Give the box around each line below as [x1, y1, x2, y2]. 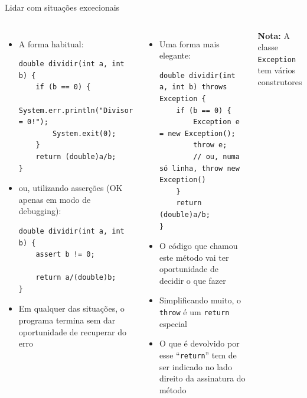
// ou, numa [193, 152, 240, 161]
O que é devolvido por [159, 337, 240, 350]
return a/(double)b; [35, 273, 116, 282]
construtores [257, 76, 302, 88]
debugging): [18, 205, 61, 217]
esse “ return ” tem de [159, 348, 237, 361]
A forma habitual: [18, 37, 84, 50]
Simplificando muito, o [159, 294, 241, 306]
